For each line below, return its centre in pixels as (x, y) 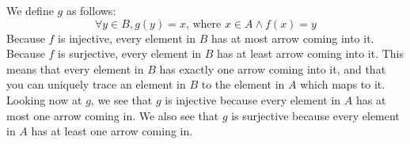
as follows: (91, 10)
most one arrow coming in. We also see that (113, 115)
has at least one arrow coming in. (112, 131)
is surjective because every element (315, 115)
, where (203, 24)
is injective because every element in (253, 99)
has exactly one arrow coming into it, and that (273, 68)
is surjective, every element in (130, 53)
